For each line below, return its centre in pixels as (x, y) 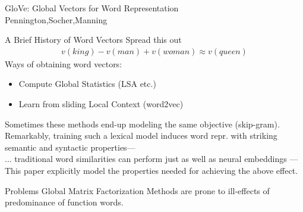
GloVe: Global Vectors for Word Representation (92, 8)
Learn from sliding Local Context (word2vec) (101, 104)
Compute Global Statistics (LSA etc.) (87, 84)
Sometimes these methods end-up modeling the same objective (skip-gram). (142, 124)
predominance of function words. (64, 202)
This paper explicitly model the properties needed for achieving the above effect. (151, 170)
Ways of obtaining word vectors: (64, 63)
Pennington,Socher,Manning (56, 19)
